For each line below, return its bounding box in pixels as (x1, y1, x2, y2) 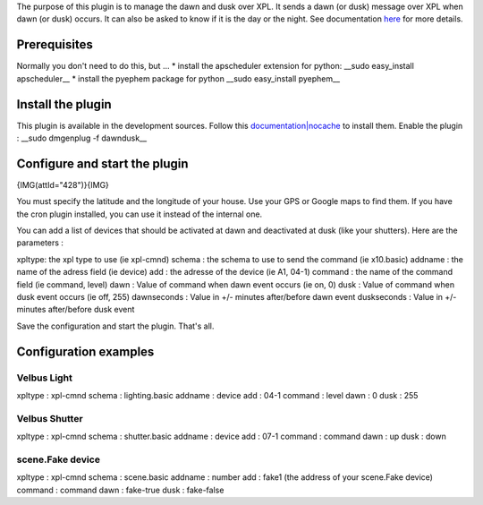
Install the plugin (16, 97, 112, 112)
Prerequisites (16, 37, 93, 53)
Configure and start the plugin (16, 156, 189, 171)
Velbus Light (16, 372, 73, 384)
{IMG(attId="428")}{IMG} (16, 179, 109, 190)
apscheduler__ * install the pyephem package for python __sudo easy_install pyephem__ (16, 73, 340, 84)
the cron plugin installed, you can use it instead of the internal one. (16, 209, 263, 219)
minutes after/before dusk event (16, 304, 135, 315)
